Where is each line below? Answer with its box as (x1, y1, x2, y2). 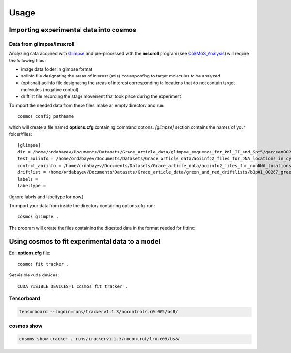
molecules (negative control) (21, 87, 79, 92)
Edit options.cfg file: (9, 250, 50, 256)
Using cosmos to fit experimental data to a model (9, 237, 161, 246)
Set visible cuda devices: (9, 272, 59, 278)
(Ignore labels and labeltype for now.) (9, 194, 84, 200)
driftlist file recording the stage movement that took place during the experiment (21, 93, 181, 99)
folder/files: (9, 131, 32, 137)
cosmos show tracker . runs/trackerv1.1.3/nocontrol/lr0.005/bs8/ (19, 337, 180, 342)
